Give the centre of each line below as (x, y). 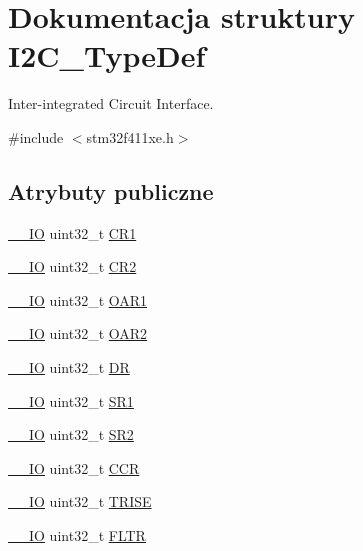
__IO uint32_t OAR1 (78, 299)
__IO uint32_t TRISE (80, 501)
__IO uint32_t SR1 (71, 400)
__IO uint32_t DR (69, 367)
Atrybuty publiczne (111, 190)
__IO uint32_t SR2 (71, 434)
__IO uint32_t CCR (74, 467)
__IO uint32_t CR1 (72, 232)
